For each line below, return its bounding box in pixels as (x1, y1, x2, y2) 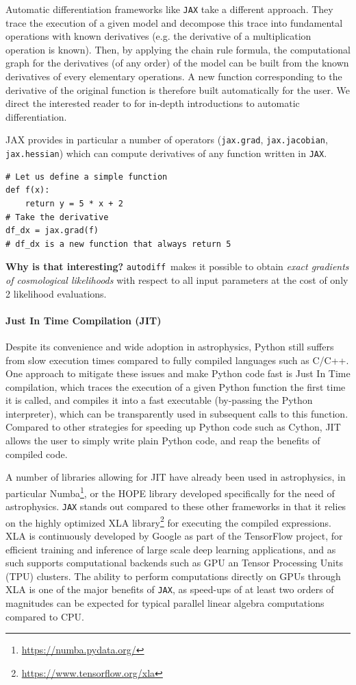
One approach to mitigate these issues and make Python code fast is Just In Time (5, 366, 351, 381)
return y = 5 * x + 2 (25, 198, 123, 208)
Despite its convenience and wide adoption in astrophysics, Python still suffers (5, 339, 334, 353)
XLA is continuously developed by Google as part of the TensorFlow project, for (5, 529, 343, 543)
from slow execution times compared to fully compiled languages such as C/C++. (5, 352, 349, 367)
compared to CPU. (5, 609, 84, 623)
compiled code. (5, 446, 68, 461)
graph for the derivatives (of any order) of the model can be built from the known (5, 56, 349, 70)
